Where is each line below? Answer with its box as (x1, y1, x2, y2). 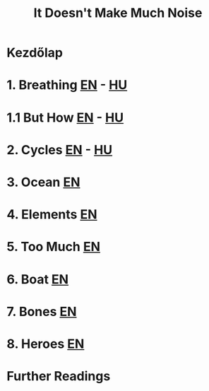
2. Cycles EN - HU (6, 141, 113, 158)
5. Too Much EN (6, 239, 100, 255)
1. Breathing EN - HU (6, 77, 128, 93)
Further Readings (6, 368, 111, 385)
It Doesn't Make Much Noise (33, 5, 203, 21)
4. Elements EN (6, 206, 97, 223)
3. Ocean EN (6, 174, 80, 190)
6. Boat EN (6, 271, 68, 287)
